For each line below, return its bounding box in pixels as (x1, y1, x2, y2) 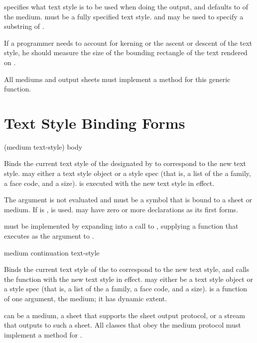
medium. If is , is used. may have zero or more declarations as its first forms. (4, 204, 238, 214)
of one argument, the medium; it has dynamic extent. (4, 293, 167, 303)
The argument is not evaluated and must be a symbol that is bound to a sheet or (4, 194, 253, 205)
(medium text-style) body (4, 141, 83, 152)
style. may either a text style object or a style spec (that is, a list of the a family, (4, 168, 251, 178)
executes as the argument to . (4, 231, 94, 241)
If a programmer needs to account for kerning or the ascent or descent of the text (4, 37, 253, 48)
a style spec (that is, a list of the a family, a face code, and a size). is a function (4, 283, 248, 294)
